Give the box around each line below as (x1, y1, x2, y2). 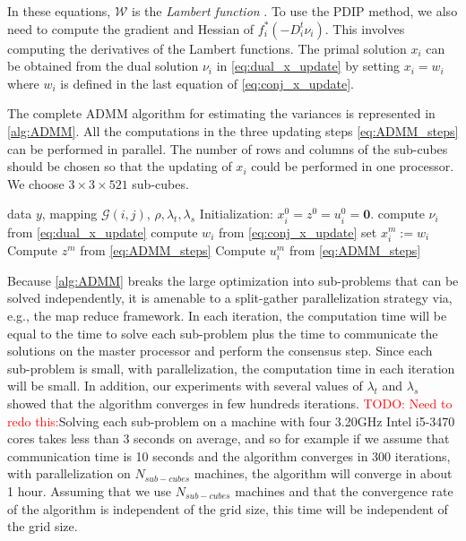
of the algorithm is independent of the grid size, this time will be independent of (7, 499, 448, 518)
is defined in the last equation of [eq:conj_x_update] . (60, 73, 355, 92)
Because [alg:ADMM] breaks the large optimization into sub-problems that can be (7, 270, 459, 289)
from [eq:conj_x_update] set (218, 222, 377, 241)
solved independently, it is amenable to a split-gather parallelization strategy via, (7, 288, 453, 307)
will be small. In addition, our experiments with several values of (7, 376, 363, 395)
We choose (7, 174, 65, 193)
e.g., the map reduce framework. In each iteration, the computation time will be (7, 306, 447, 324)
